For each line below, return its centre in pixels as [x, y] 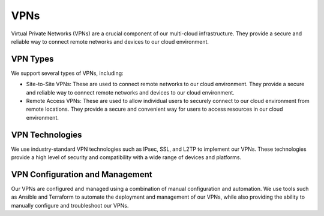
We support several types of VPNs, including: [67, 73]
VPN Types [32, 59]
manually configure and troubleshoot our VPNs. [70, 205]
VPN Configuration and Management [82, 174]
